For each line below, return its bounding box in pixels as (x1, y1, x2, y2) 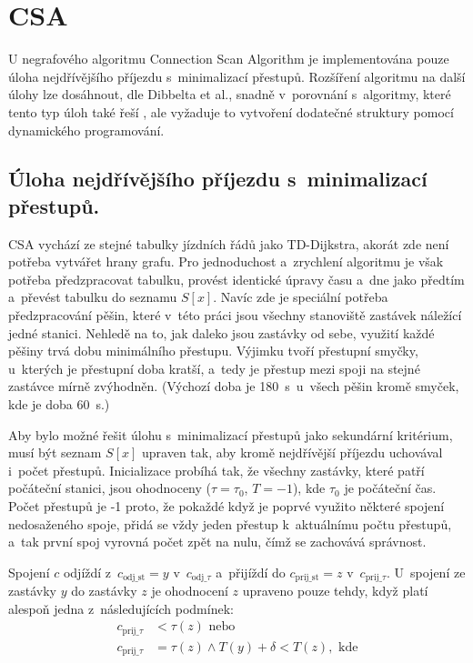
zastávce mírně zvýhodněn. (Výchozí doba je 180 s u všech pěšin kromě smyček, (8, 377, 459, 396)
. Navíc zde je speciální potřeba (213, 287, 388, 306)
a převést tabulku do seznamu (8, 287, 177, 306)
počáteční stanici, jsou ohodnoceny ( (8, 478, 212, 497)
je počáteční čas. (344, 478, 437, 497)
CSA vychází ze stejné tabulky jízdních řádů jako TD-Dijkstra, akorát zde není (8, 234, 449, 253)
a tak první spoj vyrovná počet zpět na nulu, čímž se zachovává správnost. (8, 532, 427, 551)
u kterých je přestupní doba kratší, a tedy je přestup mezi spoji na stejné (8, 358, 420, 377)
